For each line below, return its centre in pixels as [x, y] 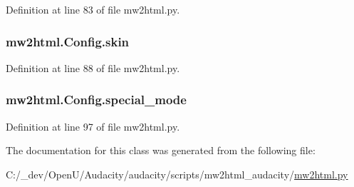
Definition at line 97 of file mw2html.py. [93, 126]
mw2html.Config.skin [68, 41]
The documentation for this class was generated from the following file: [161, 150]
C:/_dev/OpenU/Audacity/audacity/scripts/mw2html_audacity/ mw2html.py [177, 174]
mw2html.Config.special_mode [96, 100]
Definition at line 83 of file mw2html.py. [93, 9]
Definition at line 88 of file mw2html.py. [93, 67]
